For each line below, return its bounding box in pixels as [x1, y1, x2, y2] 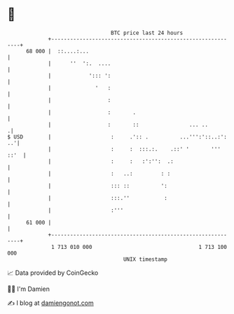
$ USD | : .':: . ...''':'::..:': [7, 133, 228, 141]
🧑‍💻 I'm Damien [7, 285, 50, 293]
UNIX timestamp [123, 255, 168, 263]
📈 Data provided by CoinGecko [7, 269, 99, 277]
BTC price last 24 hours [111, 29, 184, 36]
